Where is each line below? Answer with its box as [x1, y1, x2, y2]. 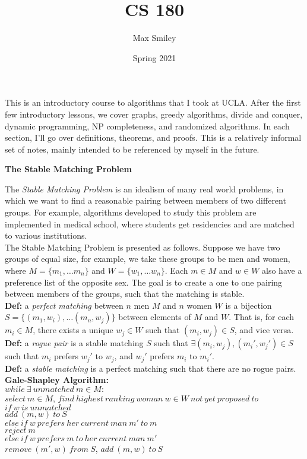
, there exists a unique [33, 324, 113, 336]
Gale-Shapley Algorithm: [5, 373, 109, 386]
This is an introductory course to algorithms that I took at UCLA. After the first [5, 96, 301, 109]
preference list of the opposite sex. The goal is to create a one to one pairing [5, 276, 283, 288]
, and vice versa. [234, 324, 294, 336]
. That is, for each [229, 311, 294, 323]
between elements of [118, 311, 191, 323]
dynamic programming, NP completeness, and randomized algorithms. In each [5, 119, 290, 132]
